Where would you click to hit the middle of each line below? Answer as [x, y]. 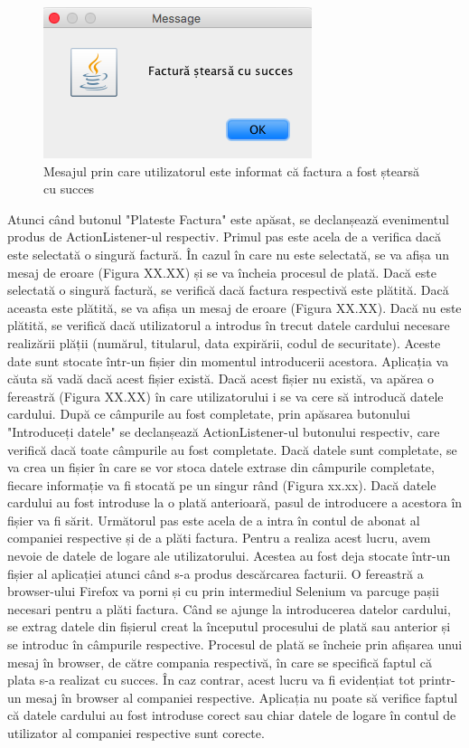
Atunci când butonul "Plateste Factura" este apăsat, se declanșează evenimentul [228, 218]
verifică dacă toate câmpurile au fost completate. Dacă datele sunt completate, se [232, 449]
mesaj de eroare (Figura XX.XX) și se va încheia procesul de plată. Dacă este [222, 272]
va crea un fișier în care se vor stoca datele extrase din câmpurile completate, [221, 467]
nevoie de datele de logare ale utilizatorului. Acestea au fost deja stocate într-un [229, 556]
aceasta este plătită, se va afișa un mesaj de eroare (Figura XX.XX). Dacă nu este [234, 307]
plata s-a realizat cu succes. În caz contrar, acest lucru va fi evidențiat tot [211, 680]
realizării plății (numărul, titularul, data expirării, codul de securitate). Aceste [224, 342]
